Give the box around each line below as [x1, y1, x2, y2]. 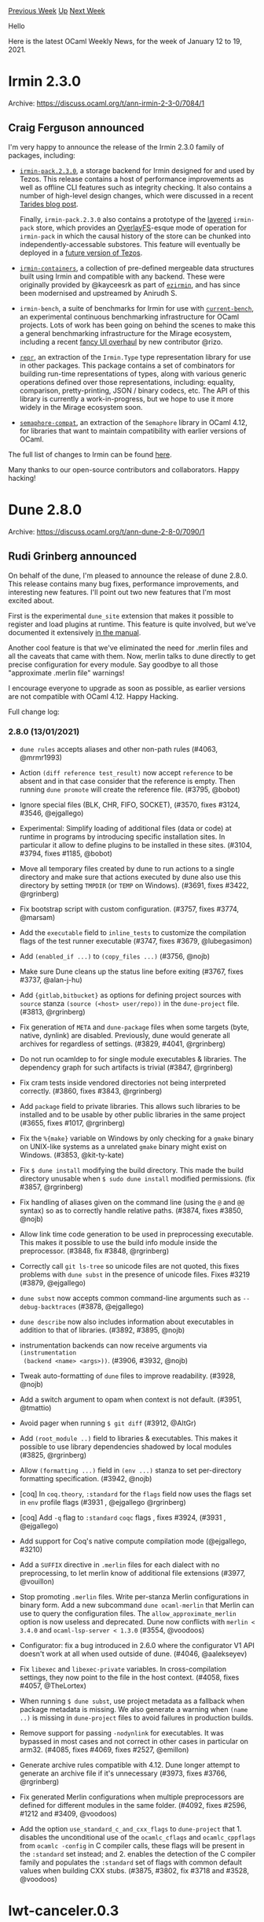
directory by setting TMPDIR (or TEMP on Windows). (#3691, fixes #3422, [19, 880, 249, 890]
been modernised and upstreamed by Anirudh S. [19, 288, 178, 298]
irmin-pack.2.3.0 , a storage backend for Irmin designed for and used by [19, 165, 255, 175]
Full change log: [8, 707, 60, 716]
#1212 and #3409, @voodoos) [19, 1809, 118, 1818]
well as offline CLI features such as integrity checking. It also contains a [19, 183, 252, 192]
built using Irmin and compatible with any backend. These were [19, 272, 225, 281]
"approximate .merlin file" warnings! [8, 667, 125, 678]
